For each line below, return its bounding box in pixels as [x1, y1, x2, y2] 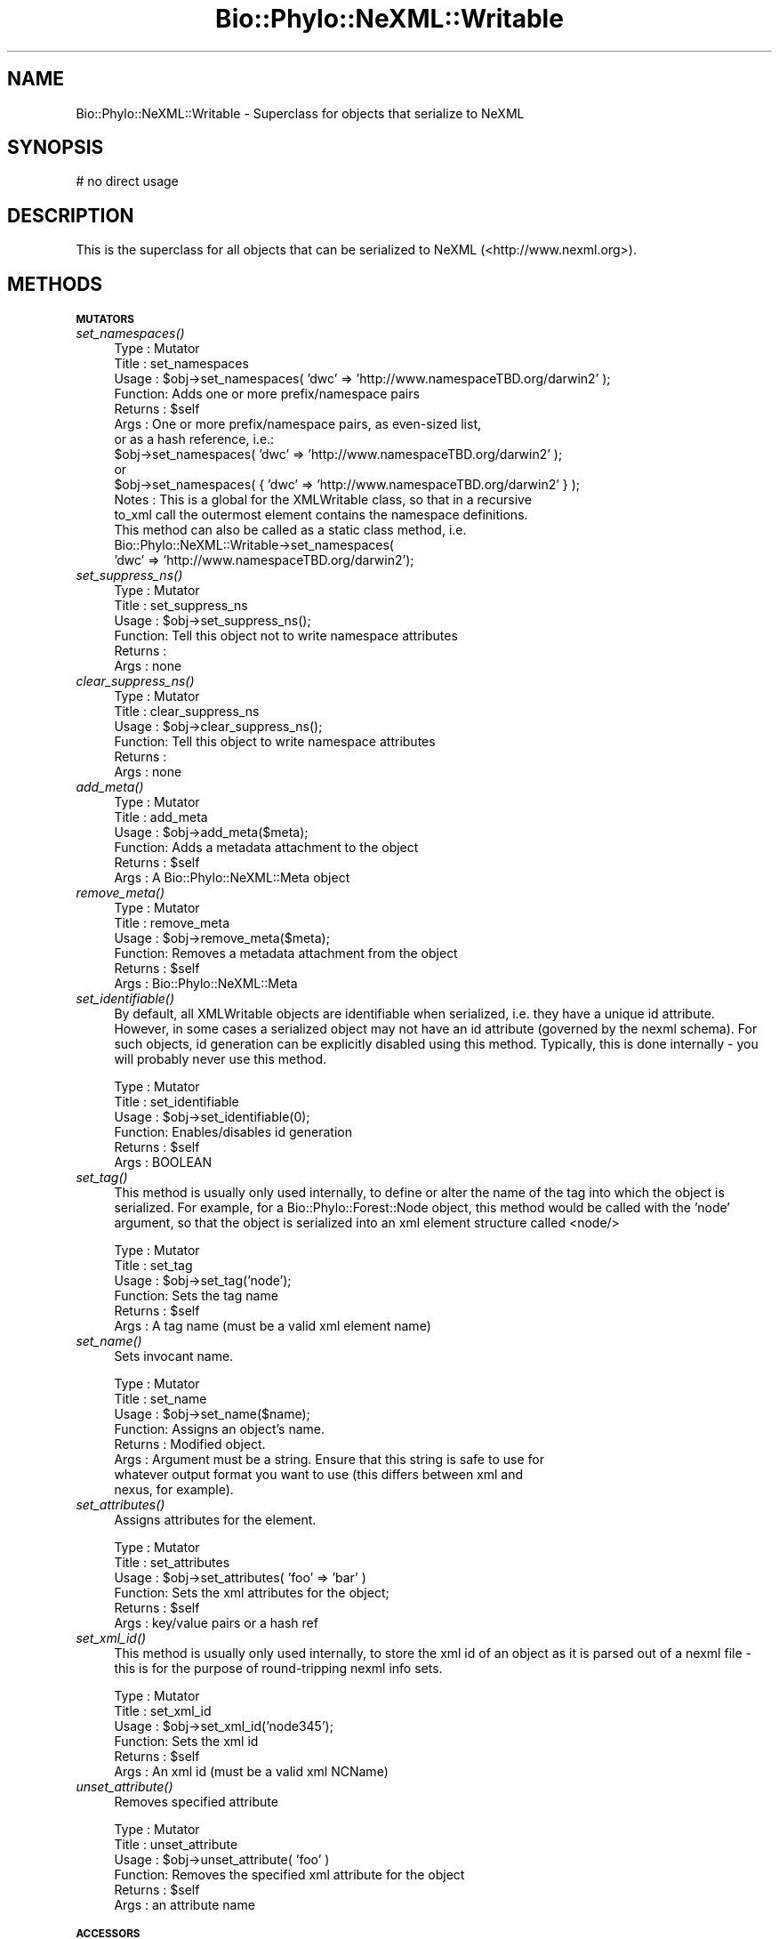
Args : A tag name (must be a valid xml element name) [114, 1318, 431, 1334]
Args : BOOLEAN [114, 1155, 213, 1171]
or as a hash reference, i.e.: [114, 431, 275, 447]
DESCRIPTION [7, 204, 134, 227]
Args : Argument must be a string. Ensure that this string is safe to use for [114, 1452, 544, 1468]
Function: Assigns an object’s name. [114, 1421, 325, 1437]
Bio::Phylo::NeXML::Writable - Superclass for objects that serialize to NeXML [76, 105, 525, 121]
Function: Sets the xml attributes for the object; [114, 1585, 389, 1601]
